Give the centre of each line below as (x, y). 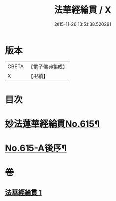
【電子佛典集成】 (48, 67)
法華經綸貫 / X (83, 10)
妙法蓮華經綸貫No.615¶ (52, 124)
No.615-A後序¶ (36, 148)
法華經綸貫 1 (24, 192)
